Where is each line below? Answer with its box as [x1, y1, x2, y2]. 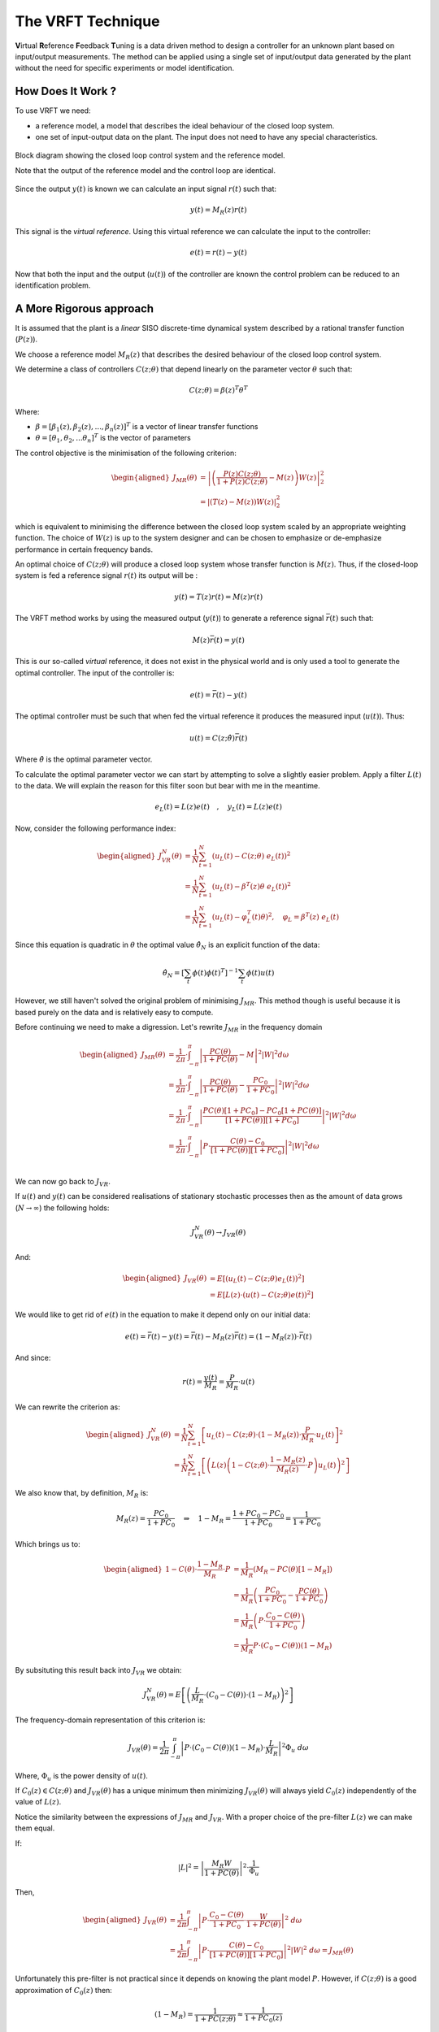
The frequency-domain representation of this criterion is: [15, 1715, 206, 1725]
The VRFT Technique [15, 12, 160, 30]
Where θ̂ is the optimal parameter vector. [15, 754, 153, 764]
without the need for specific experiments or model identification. [15, 63, 235, 73]
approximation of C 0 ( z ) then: [15, 1985, 113, 1997]
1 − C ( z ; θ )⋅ [231, 1460, 271, 1470]
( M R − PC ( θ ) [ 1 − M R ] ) [253, 1565, 333, 1576]
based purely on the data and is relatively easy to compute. [15, 1007, 214, 1017]
